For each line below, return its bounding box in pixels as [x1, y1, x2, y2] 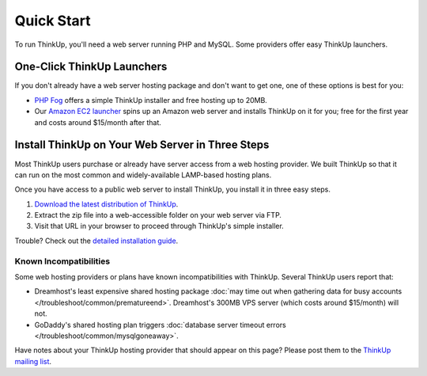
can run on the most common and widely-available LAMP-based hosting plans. [14, 170, 272, 180]
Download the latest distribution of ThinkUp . [34, 199, 179, 209]
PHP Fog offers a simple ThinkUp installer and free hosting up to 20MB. [34, 95, 268, 104]
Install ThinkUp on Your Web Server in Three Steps [14, 139, 270, 152]
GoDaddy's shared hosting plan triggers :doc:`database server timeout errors [34, 320, 286, 329]
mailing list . [14, 356, 51, 366]
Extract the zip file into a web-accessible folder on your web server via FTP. [34, 211, 282, 220]
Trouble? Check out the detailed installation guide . [14, 236, 179, 245]
